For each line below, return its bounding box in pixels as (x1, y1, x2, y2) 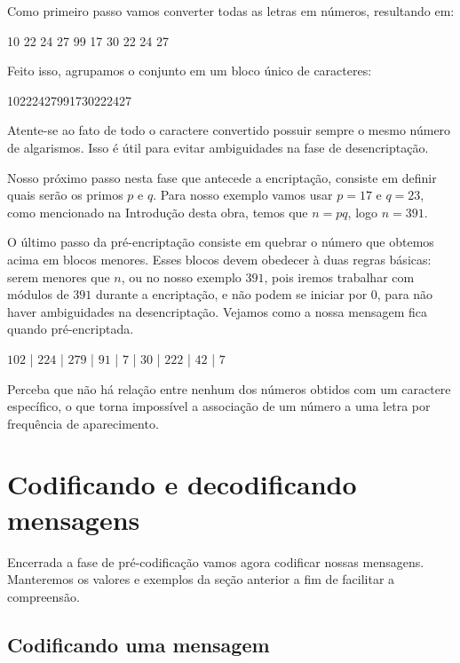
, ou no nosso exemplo (121, 267, 242, 286)
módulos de (7, 285, 69, 304)
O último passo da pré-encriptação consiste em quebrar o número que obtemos (7, 233, 434, 251)
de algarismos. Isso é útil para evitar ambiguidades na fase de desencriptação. (7, 138, 429, 156)
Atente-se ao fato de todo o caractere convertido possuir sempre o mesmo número (7, 121, 451, 139)
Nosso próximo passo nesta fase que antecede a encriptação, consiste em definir (7, 168, 437, 186)
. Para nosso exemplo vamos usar (153, 185, 333, 204)
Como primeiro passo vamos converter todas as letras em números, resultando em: (7, 2, 455, 20)
